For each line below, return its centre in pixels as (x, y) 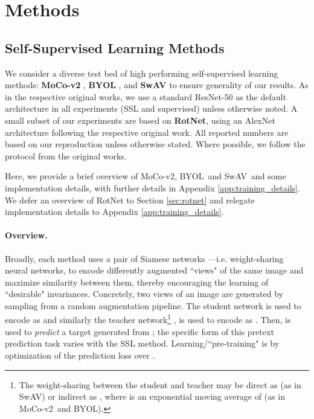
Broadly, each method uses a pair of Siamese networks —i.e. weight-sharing (144, 258)
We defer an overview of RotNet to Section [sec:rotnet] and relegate (130, 200)
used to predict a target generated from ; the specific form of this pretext (139, 331)
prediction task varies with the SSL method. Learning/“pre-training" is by (142, 343)
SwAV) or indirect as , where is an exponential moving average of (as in (152, 396)
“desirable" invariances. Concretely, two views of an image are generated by (144, 294)
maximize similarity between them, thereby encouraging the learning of (137, 282)
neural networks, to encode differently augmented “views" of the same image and (154, 270)
